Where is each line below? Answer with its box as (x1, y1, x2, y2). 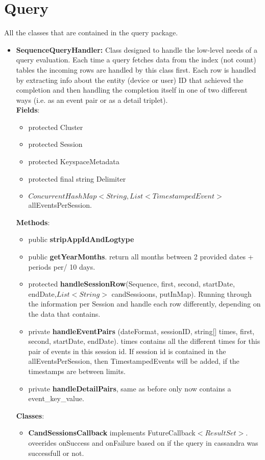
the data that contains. (28, 309, 101, 319)
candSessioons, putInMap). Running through (111, 288, 252, 299)
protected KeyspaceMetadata (28, 156, 119, 167)
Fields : (16, 104, 40, 115)
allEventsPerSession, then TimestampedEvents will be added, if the (28, 356, 239, 366)
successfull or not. (28, 447, 84, 458)
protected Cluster (28, 121, 83, 132)
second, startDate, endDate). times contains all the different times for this (28, 336, 260, 346)
